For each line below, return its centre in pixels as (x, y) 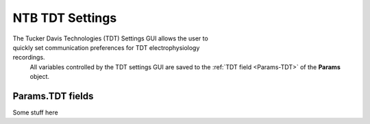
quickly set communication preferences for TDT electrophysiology (106, 47)
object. (40, 77)
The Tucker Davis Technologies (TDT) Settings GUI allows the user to (110, 38)
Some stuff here (35, 112)
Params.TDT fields (53, 96)
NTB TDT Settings (65, 18)
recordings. (29, 58)
